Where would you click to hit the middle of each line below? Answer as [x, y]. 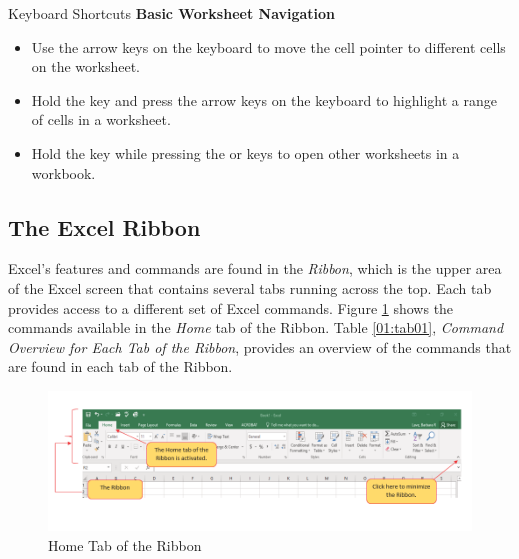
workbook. [63, 172]
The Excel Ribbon [104, 226]
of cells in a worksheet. [101, 119]
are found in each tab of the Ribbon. [120, 366]
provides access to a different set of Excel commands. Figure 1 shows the [231, 307]
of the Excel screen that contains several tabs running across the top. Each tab [250, 287]
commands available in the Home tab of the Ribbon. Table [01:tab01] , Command [256, 327]
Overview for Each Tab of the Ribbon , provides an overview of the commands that [260, 346]
